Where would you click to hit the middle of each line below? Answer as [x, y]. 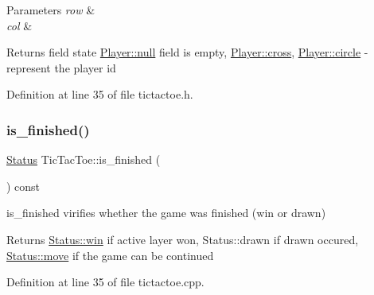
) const [23, 186]
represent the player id [61, 67]
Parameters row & [51, 10]
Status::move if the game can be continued [110, 255]
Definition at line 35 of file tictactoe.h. [100, 94]
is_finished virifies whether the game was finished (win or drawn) [166, 213]
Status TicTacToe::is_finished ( [84, 159]
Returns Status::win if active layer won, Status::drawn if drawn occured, [183, 239]
